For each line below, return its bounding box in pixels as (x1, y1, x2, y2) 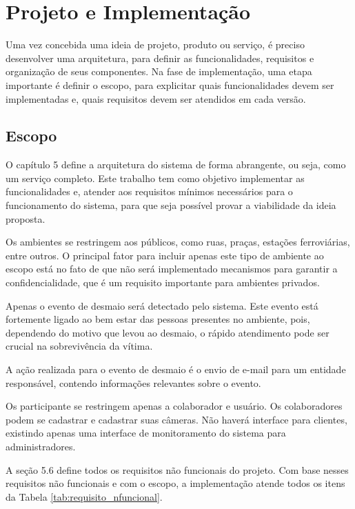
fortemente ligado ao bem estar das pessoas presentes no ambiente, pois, (6, 312, 310, 326)
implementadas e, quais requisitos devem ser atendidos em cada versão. (6, 91, 306, 106)
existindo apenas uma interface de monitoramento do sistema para (6, 426, 286, 440)
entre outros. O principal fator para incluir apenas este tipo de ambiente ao (6, 248, 324, 262)
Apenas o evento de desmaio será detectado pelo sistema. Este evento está (6, 298, 318, 312)
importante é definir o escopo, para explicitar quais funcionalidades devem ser (6, 77, 334, 92)
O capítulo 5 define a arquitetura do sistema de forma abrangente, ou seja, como (6, 157, 346, 172)
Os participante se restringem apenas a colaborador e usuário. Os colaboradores (6, 399, 343, 413)
